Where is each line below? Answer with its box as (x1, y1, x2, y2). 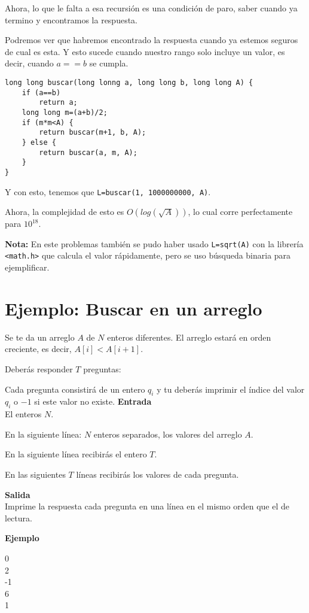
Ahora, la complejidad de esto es (5, 205, 124, 218)
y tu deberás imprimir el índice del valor (157, 383, 305, 395)
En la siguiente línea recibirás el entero (5, 448, 147, 460)
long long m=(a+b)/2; (22, 108, 108, 117)
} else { (22, 138, 56, 147)
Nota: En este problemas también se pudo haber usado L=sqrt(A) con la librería (5, 237, 304, 250)
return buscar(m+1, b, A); (39, 128, 146, 137)
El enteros (5, 408, 42, 420)
